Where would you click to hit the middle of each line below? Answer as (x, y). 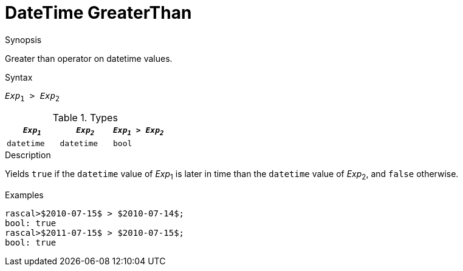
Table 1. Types (85, 117)
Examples (24, 195)
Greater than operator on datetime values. (89, 58)
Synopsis (23, 39)
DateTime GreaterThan (98, 13)
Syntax (19, 77)
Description (28, 155)
